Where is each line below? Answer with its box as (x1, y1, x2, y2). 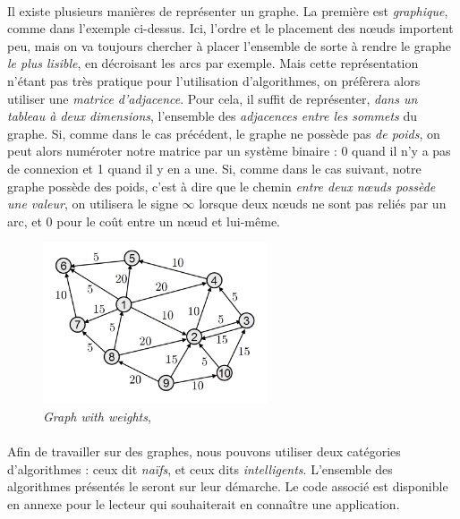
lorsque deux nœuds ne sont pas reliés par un (199, 194, 447, 213)
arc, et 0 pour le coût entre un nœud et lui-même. (7, 211, 280, 230)
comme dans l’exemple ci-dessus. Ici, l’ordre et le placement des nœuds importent (7, 19, 454, 38)
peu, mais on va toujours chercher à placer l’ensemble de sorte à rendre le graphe (7, 36, 452, 55)
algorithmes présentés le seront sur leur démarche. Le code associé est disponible (7, 477, 448, 496)
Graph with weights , (43, 406, 151, 425)
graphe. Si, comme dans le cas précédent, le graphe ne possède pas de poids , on (7, 123, 440, 142)
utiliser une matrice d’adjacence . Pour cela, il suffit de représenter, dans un (7, 89, 418, 107)
